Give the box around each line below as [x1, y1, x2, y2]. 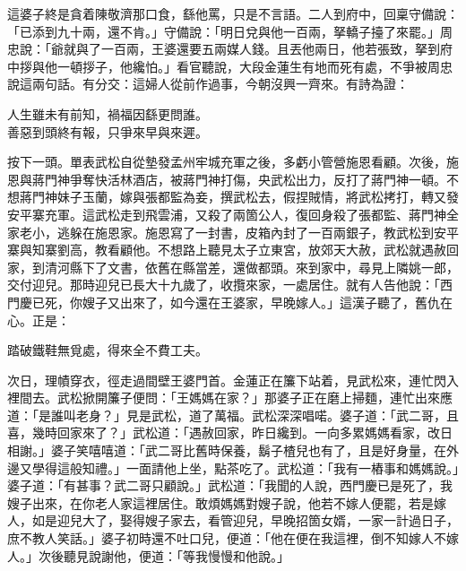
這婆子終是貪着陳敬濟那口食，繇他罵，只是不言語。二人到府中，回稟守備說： [7, 4, 459, 22]
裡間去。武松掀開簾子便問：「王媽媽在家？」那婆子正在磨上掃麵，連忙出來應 [7, 388, 453, 407]
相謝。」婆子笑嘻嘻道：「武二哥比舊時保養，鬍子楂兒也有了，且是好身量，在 [7, 441, 446, 460]
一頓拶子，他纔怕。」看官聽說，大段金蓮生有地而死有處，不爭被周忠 [56, 56, 453, 75]
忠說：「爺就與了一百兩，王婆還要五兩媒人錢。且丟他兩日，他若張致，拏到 [7, 39, 440, 58]
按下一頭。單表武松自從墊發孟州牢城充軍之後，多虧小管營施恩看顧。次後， [7, 152, 446, 171]
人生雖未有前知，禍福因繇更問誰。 [7, 104, 208, 123]
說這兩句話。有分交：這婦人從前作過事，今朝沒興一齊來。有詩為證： [7, 74, 409, 93]
